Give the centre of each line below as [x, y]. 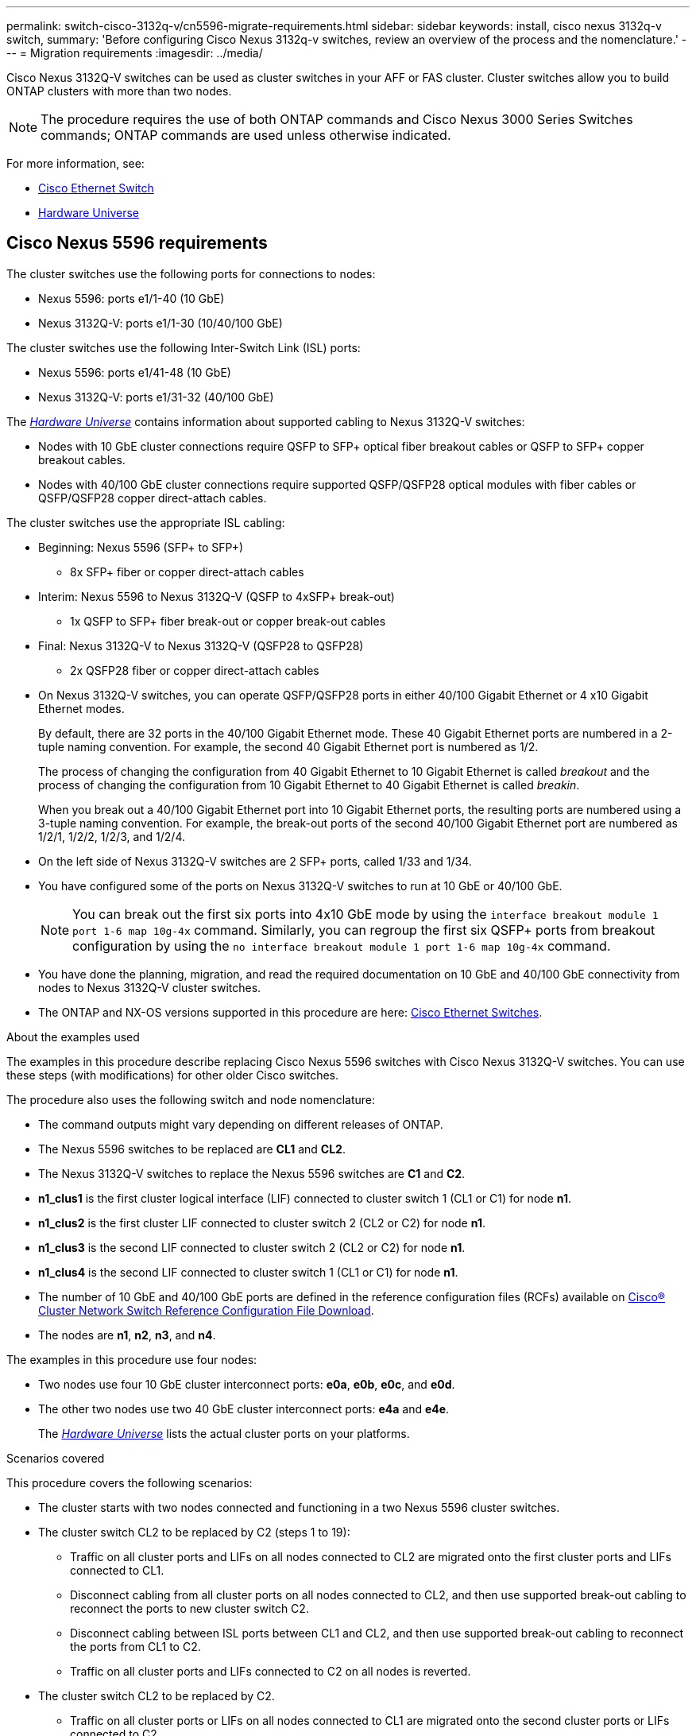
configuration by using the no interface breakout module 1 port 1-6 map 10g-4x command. [342, 945]
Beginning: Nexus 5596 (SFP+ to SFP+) [141, 547]
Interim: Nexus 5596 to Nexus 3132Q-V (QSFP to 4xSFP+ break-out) [217, 596]
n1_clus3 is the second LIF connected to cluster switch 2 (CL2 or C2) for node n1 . [252, 1247]
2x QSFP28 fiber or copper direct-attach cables [195, 670]
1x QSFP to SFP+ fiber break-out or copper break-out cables [228, 621]
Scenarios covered [56, 1458]
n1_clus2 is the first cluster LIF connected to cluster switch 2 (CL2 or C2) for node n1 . [262, 1223]
